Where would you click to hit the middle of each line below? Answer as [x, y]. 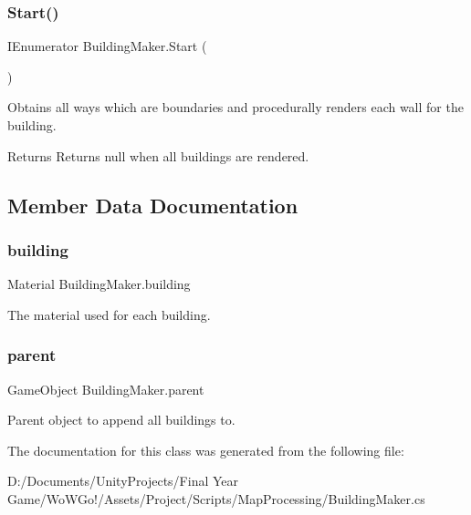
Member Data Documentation [153, 205]
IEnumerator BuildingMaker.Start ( [107, 46]
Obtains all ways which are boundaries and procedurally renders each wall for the [235, 107]
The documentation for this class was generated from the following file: [206, 450]
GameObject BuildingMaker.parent [106, 389]
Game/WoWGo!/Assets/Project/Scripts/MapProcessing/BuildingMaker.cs [216, 498]
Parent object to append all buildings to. [121, 420]
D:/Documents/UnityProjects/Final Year [123, 481]
